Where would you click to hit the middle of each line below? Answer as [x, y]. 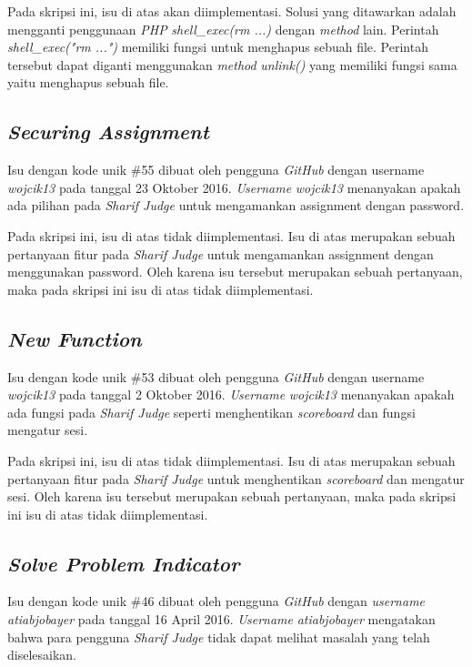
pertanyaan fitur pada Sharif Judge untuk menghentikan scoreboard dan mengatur [236, 478]
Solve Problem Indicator [124, 563]
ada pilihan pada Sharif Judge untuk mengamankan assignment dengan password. [236, 205]
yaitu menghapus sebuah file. [88, 82]
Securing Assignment [108, 131]
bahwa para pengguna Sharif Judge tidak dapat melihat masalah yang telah [219, 637]
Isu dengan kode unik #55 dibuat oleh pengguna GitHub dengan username [216, 170]
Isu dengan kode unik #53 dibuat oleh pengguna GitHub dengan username [216, 376]
